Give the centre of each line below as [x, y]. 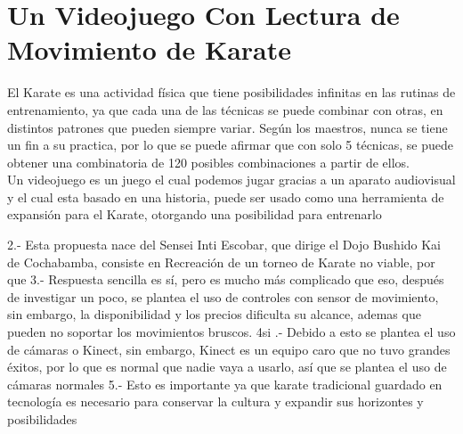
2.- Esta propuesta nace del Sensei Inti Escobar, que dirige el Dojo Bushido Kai [224, 245]
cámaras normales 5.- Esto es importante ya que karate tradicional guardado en [225, 384]
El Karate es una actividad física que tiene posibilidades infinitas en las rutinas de [231, 92]
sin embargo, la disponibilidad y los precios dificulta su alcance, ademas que [214, 314]
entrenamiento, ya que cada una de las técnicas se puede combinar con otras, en [225, 109]
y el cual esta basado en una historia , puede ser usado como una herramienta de [226, 197]
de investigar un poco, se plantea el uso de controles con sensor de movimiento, [223, 296]
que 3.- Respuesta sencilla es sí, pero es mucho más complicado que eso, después [226, 279]
